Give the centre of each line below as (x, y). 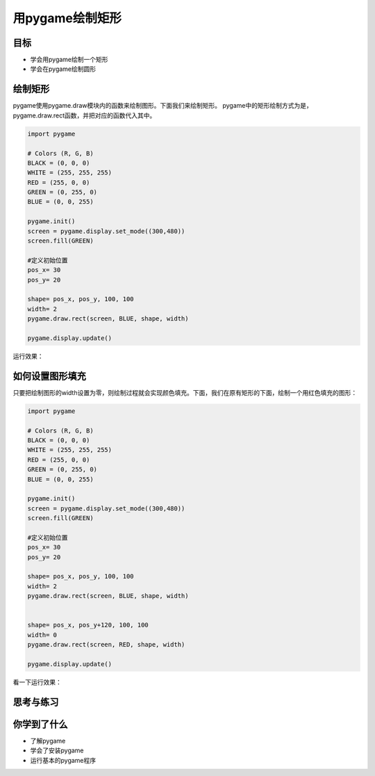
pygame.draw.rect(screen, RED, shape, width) (106, 645)
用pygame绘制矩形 (67, 18)
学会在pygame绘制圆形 (63, 69)
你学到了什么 (40, 724)
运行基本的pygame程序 (63, 760)
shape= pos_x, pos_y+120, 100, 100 (88, 625)
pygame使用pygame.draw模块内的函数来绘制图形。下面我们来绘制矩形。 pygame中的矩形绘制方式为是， (162, 106)
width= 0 (42, 635)
